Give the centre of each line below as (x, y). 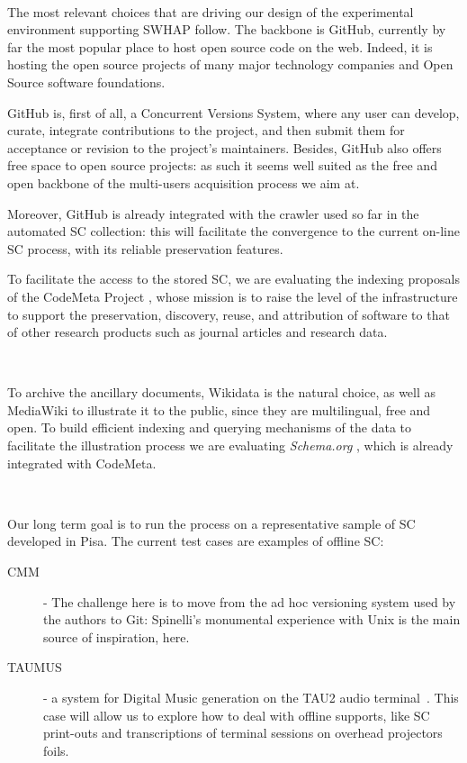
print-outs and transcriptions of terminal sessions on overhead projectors (243, 733)
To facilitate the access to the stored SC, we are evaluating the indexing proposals (233, 279)
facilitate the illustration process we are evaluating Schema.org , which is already (230, 445)
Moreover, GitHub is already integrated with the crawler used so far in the (213, 213)
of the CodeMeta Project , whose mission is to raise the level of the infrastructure (233, 296)
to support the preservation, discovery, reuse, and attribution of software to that (229, 314)
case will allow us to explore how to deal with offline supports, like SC (237, 715)
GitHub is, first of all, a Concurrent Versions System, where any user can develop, (233, 112)
